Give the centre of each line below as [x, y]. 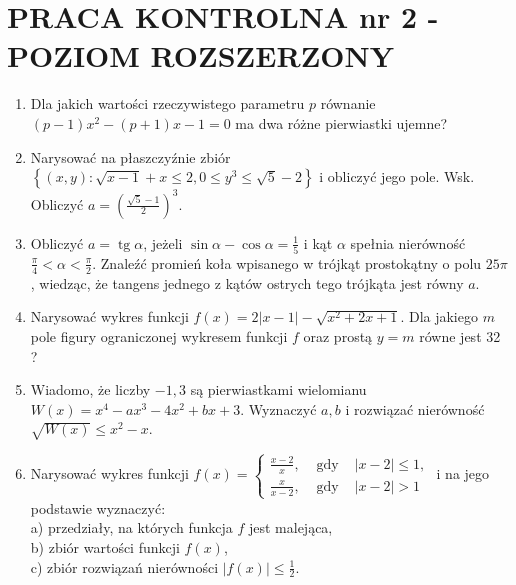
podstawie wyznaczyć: [98, 507]
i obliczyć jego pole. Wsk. [397, 176]
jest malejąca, [290, 527]
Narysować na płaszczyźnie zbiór [130, 156]
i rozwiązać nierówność [415, 408]
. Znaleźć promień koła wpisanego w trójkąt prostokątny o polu [287, 262]
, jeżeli [163, 242]
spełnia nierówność [408, 242]
